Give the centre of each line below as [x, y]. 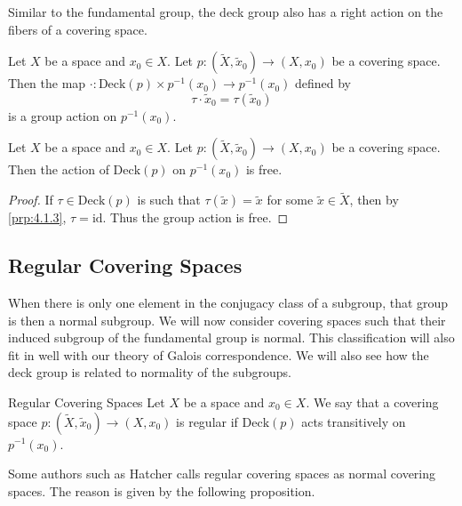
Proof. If [31, 200]
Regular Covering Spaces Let [87, 402]
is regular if [207, 421]
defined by [323, 83]
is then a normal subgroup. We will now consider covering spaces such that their [227, 320]
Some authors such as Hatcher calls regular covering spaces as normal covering [222, 474]
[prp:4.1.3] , [37, 217]
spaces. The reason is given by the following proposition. [162, 490]
